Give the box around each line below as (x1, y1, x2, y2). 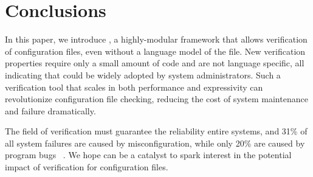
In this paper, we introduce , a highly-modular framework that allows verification (5, 33, 308, 46)
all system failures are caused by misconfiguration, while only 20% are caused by (5, 136, 305, 149)
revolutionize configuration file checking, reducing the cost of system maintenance (5, 92, 308, 105)
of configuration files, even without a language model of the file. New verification (5, 44, 306, 57)
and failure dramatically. (5, 104, 96, 117)
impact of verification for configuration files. (5, 161, 168, 173)
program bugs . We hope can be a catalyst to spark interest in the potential (5, 148, 292, 161)
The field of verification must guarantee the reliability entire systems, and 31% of (5, 125, 308, 137)
